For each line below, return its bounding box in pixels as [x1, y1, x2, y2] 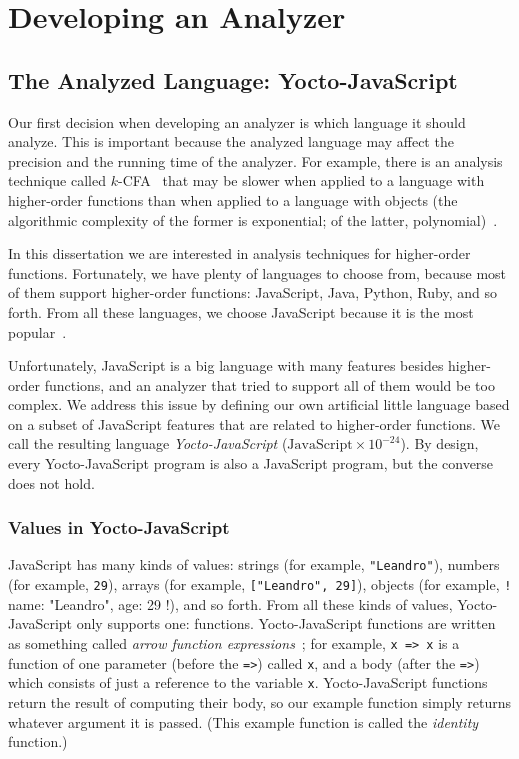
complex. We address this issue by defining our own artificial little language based [8, 394, 510, 415]
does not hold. [8, 472, 95, 493]
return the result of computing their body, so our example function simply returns [8, 691, 512, 712]
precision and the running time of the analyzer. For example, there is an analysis [8, 150, 503, 171]
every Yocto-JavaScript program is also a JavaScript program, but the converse [8, 453, 494, 474]
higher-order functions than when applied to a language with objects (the [8, 189, 458, 210]
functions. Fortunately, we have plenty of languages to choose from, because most [8, 262, 507, 283]
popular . [8, 321, 67, 342]
